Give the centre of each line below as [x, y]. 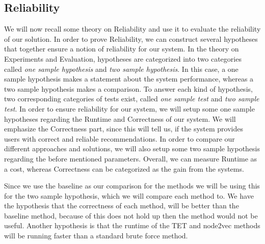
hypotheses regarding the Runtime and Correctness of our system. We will [120, 118]
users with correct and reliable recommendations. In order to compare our [120, 138]
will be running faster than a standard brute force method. [96, 236]
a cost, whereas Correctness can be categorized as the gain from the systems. [124, 168]
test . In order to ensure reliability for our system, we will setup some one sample [129, 108]
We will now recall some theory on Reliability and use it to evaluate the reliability [132, 29]
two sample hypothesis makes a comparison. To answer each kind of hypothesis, [128, 88]
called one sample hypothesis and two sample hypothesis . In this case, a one [121, 69]
